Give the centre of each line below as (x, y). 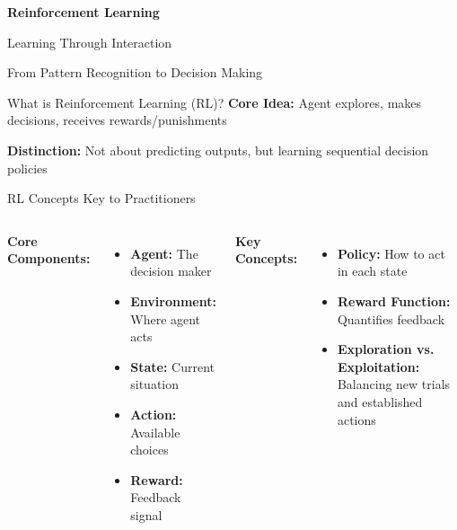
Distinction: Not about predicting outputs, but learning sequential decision (218, 150)
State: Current (172, 366)
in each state (372, 271)
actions (356, 419)
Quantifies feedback (391, 318)
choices (149, 450)
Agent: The (164, 253)
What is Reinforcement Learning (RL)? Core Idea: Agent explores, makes (215, 102)
